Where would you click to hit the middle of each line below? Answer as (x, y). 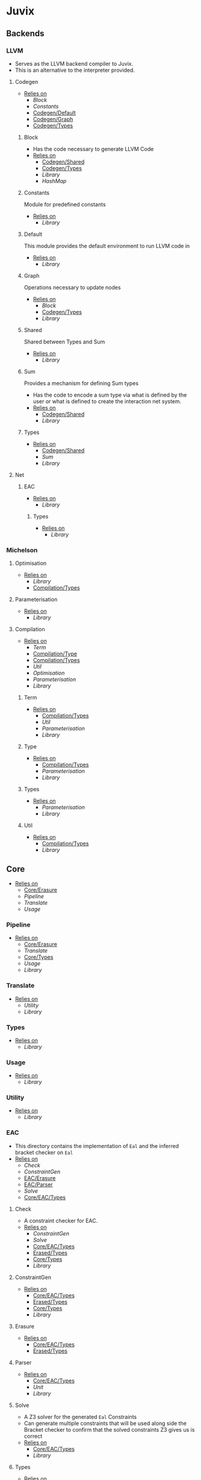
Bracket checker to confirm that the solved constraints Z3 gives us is (109, 1429)
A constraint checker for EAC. (61, 1220)
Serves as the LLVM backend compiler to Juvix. (74, 63)
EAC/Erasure (40, 1178)
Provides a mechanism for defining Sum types (81, 383)
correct (33, 1436)
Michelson (22, 550)
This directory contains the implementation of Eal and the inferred (97, 1146)
